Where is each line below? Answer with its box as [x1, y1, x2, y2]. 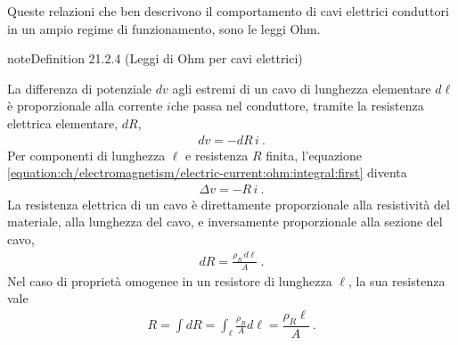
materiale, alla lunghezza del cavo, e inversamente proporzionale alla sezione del [7, 212, 443, 231]
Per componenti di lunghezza [7, 145, 166, 164]
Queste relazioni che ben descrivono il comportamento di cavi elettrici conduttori [7, 2, 449, 20]
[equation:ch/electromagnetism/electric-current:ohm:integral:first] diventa [7, 163, 407, 182]
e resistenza [185, 145, 249, 164]
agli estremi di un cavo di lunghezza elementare [172, 78, 431, 97]
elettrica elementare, [7, 113, 119, 132]
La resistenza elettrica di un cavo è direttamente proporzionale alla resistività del [7, 194, 450, 213]
